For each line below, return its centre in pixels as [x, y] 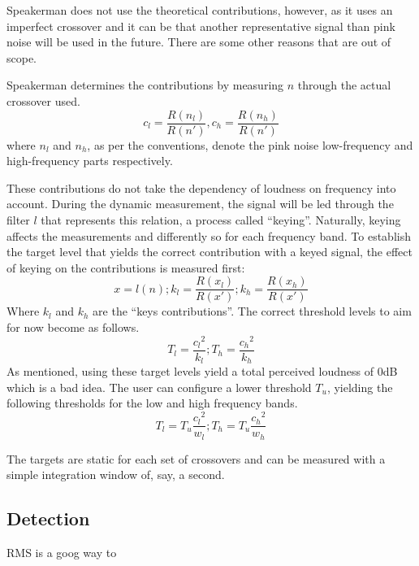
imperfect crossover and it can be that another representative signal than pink [201, 26]
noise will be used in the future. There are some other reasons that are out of [199, 42]
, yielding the [360, 387]
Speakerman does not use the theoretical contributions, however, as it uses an [200, 10]
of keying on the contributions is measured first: [126, 267]
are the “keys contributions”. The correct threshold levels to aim [252, 311]
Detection [48, 518]
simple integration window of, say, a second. [116, 475]
